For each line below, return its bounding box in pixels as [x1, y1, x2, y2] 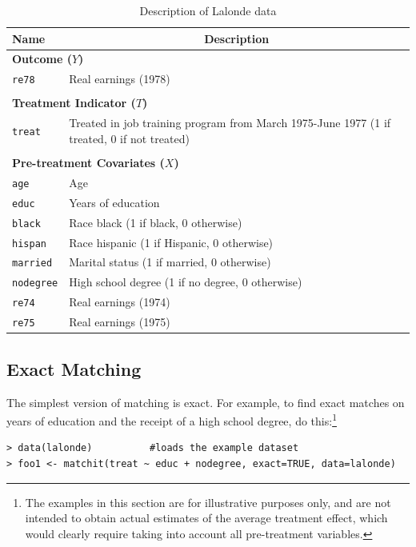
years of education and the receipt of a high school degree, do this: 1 [6, 410, 337, 429]
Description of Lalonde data [139, 2, 277, 18]
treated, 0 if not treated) [69, 130, 190, 146]
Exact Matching [6, 356, 142, 381]
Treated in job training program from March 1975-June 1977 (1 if [69, 114, 391, 131]
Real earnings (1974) [69, 293, 170, 310]
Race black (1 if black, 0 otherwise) [69, 214, 242, 230]
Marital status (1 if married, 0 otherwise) [69, 254, 271, 270]
